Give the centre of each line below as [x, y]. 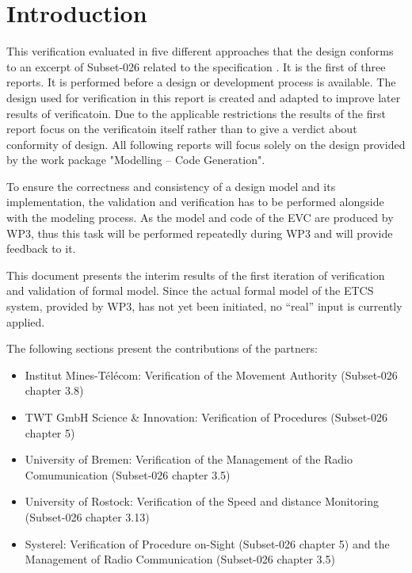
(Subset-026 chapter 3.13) [87, 516]
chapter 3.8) [54, 390]
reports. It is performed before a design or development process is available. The [201, 82]
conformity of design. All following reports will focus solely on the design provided [206, 144]
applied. [26, 321]
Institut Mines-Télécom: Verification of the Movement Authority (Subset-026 [211, 374]
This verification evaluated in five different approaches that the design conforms [200, 51]
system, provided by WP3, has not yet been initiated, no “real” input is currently [204, 306]
